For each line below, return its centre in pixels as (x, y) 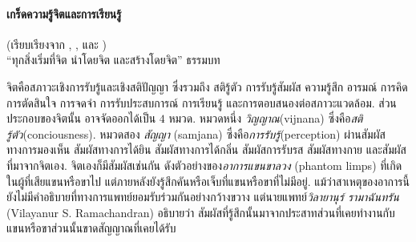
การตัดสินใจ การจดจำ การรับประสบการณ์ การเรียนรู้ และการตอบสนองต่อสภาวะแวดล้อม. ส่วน (202, 102)
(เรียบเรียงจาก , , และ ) (57, 44)
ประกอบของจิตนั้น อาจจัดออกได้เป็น (81, 118)
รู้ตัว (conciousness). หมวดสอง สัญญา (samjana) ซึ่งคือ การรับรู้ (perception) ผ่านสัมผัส (196, 133)
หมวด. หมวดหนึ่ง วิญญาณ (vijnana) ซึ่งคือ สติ (266, 118)
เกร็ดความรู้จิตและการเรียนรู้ (64, 13)
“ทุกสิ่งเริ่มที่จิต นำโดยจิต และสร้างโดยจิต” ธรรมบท (113, 60)
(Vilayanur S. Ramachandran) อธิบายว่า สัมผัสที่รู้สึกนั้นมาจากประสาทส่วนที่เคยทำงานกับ (201, 212)
